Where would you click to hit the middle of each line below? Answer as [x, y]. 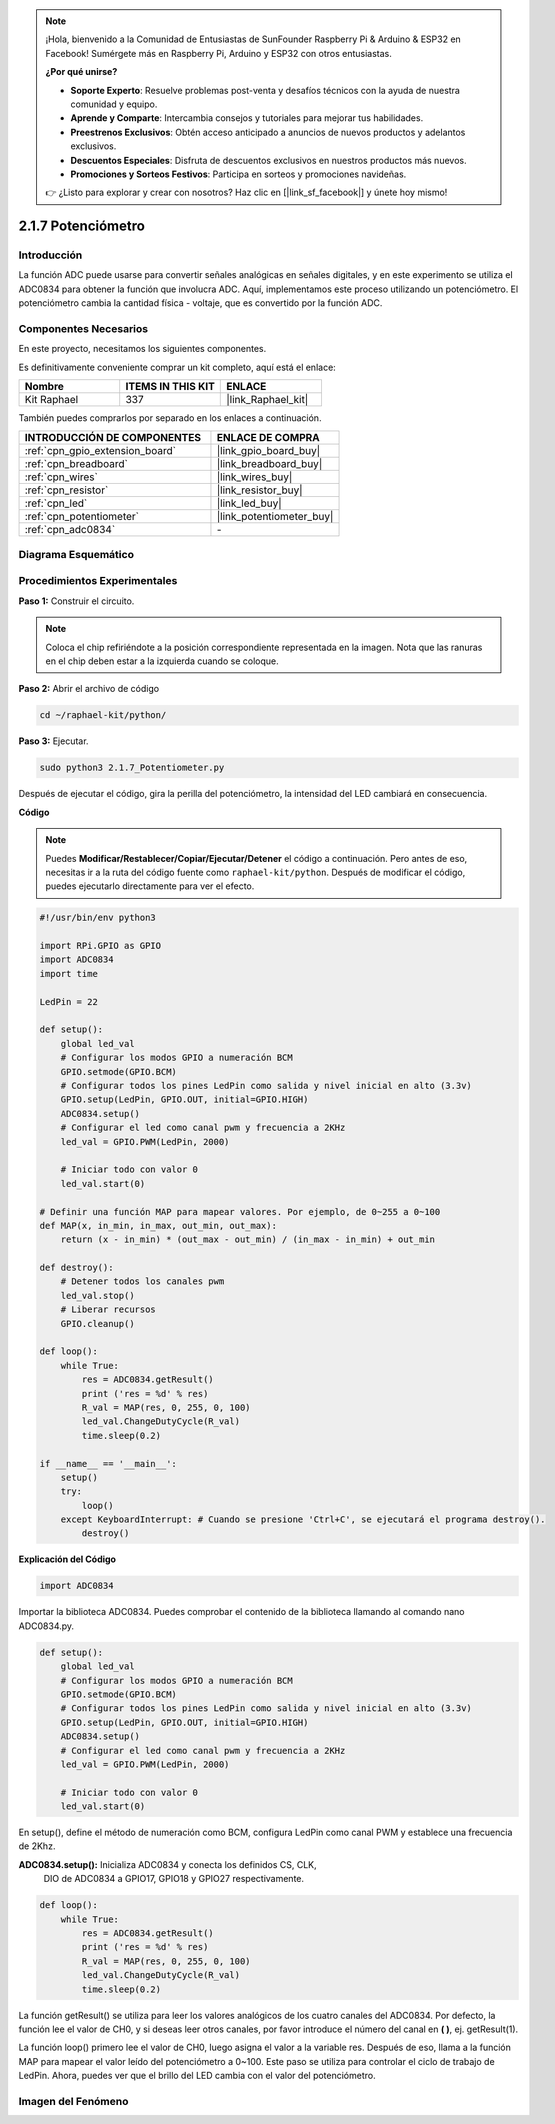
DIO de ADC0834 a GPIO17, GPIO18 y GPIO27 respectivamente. [174, 1879]
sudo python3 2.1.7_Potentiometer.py [132, 768]
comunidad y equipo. [114, 104]
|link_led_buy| [249, 503]
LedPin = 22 [69, 1001]
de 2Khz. [37, 1846]
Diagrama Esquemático [76, 554]
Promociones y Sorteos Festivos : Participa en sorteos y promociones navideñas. [238, 174]
